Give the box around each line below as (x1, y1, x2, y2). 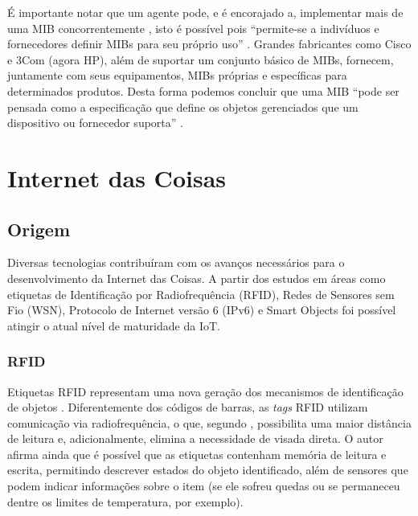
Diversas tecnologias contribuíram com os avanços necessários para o (7, 254, 345, 271)
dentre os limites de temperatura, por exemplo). (7, 493, 244, 510)
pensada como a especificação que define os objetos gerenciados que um (7, 98, 359, 115)
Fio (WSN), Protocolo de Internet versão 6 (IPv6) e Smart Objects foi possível (7, 301, 396, 318)
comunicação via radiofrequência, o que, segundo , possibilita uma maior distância (7, 414, 412, 431)
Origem (7, 216, 71, 241)
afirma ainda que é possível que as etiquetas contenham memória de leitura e (7, 445, 387, 462)
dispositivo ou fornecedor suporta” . (7, 114, 183, 131)
